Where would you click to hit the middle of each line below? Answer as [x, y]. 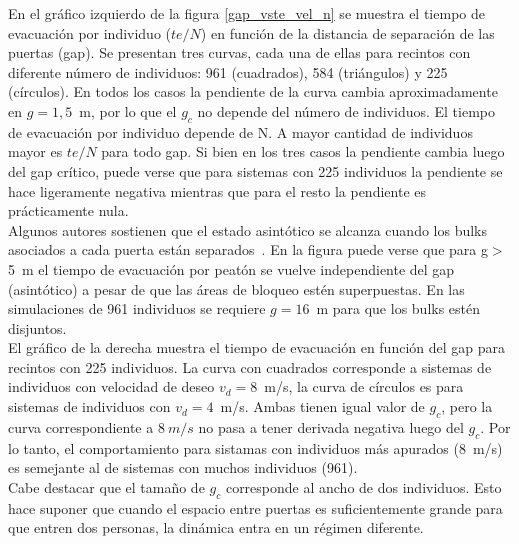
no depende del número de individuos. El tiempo [346, 110]
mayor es [35, 151]
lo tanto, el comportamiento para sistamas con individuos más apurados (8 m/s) [255, 447]
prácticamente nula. [68, 210]
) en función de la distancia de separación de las [347, 32]
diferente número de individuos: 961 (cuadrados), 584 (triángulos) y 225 [228, 71]
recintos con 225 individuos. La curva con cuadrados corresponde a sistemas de [250, 366]
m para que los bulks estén [398, 308]
